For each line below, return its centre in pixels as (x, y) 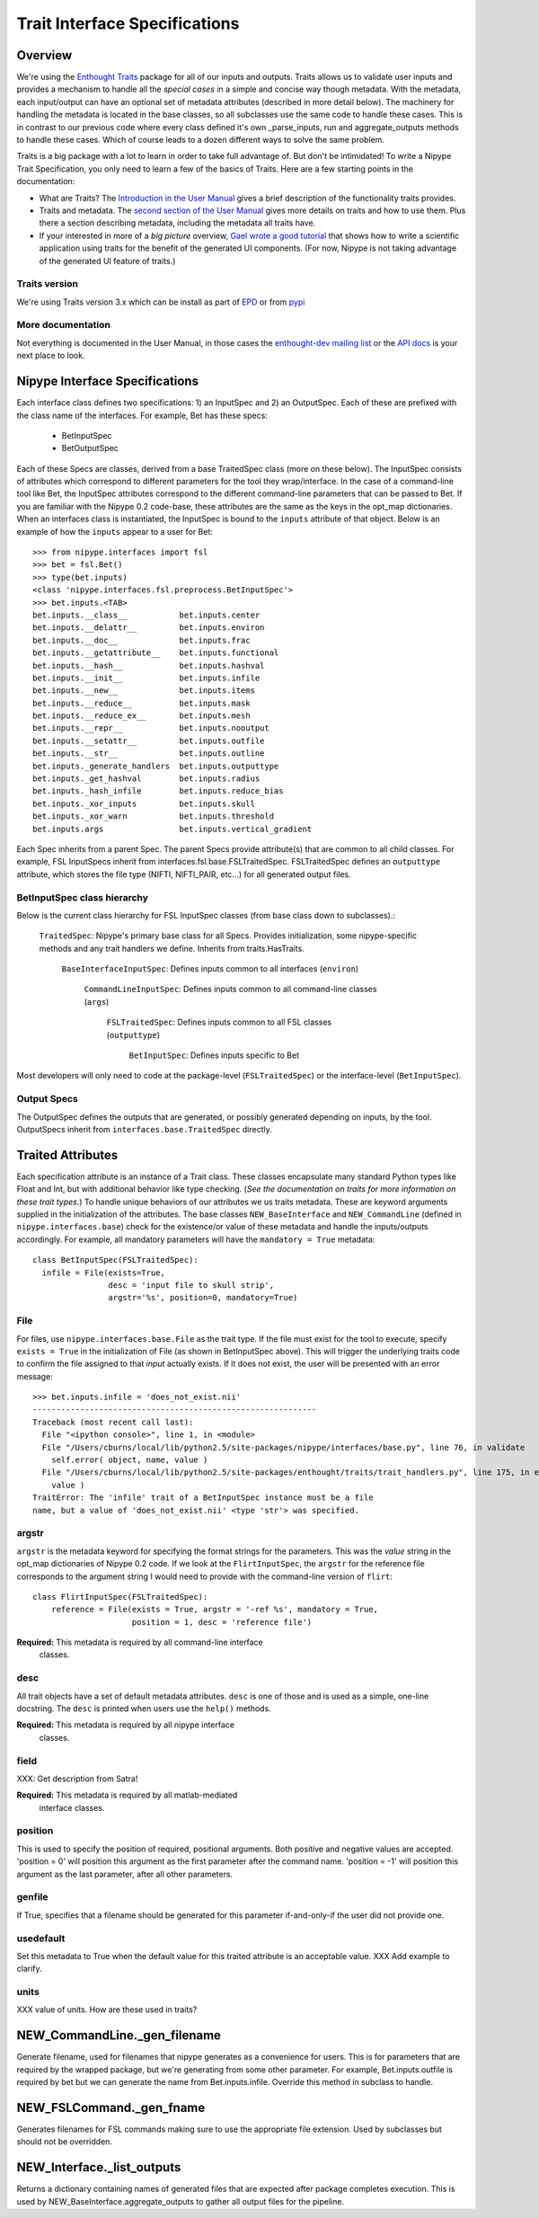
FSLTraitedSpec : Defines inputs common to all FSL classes (219, 1022)
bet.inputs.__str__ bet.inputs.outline (149, 754)
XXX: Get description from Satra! (77, 1779)
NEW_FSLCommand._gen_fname (111, 2107)
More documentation (64, 325)
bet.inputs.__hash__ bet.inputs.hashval (149, 665)
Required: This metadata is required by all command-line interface (140, 1642)
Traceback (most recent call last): (113, 1422)
